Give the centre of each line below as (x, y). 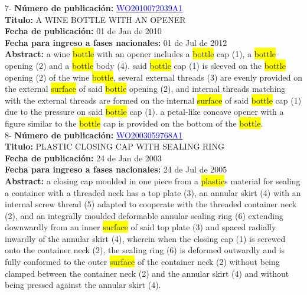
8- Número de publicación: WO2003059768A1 (94, 135)
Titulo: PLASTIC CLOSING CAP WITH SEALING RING (115, 146)
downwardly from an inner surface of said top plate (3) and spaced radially (141, 227)
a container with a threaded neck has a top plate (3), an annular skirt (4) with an (153, 192)
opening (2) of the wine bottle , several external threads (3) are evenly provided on (153, 77)
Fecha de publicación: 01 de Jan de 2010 (83, 31)
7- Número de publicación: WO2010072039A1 (94, 8)
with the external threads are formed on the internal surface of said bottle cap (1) (153, 100)
